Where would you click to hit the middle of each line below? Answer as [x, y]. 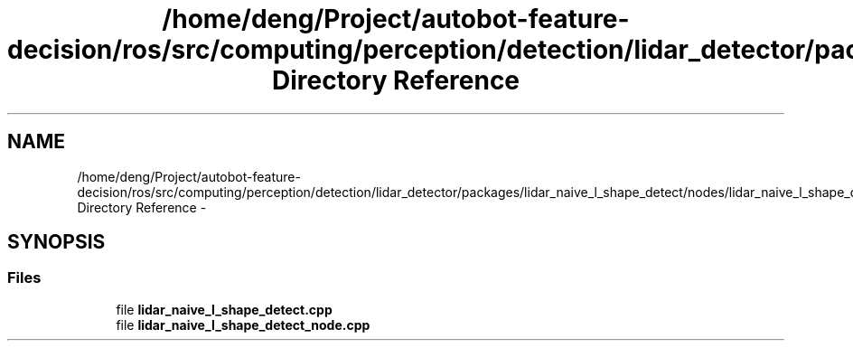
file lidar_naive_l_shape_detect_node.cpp [243, 324]
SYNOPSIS [56, 242]
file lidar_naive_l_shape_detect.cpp [224, 309]
